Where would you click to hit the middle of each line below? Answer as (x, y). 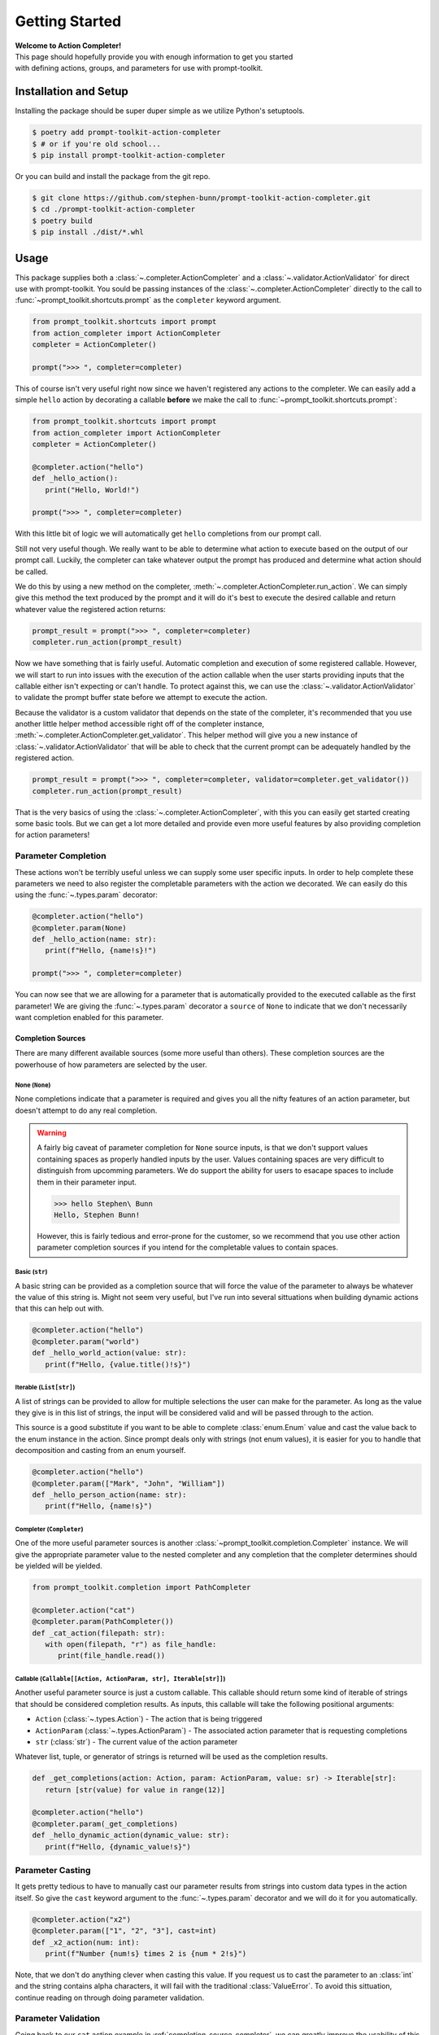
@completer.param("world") (86, 1341)
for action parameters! (52, 835)
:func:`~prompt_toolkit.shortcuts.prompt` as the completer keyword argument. (148, 300)
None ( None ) (33, 1085)
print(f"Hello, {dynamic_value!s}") (118, 1847)
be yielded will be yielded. (59, 1566)
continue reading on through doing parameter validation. (110, 1998)
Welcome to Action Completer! (68, 46)
